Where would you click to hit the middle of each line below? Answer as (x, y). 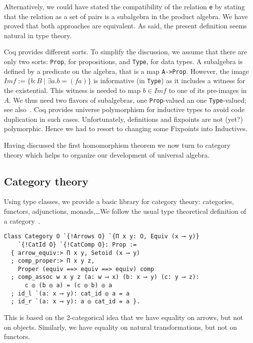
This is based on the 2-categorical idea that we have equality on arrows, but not (124, 317)
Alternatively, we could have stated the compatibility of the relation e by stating (125, 6)
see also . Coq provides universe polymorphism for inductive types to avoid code (124, 109)
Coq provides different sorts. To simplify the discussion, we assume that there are (126, 52)
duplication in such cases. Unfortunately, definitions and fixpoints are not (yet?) (124, 119)
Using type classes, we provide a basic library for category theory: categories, (119, 201)
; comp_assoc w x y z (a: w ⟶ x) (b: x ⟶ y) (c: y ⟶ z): (105, 277)
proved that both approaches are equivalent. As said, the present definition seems (126, 26)
